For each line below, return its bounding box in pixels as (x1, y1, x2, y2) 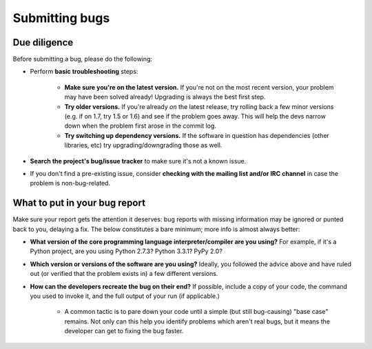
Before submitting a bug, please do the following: (12, 55, 153, 63)
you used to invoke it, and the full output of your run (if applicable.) (30, 292, 220, 300)
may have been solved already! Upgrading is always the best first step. (64, 93, 266, 101)
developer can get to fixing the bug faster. (64, 327, 184, 335)
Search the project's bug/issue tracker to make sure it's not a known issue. (30, 157, 247, 165)
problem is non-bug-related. (30, 179, 110, 188)
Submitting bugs (12, 10, 110, 26)
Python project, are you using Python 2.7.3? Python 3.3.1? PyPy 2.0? (30, 247, 223, 255)
